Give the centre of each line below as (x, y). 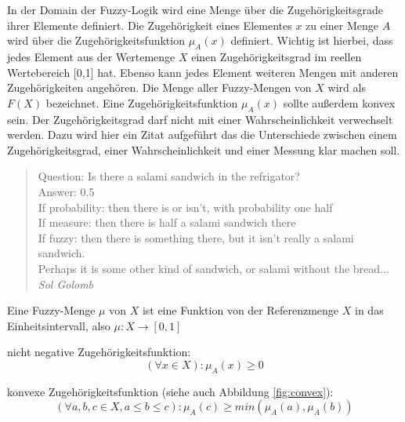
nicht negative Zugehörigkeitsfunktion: (99, 352)
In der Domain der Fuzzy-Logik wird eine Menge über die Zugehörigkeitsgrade (195, 9)
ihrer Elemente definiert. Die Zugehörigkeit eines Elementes (150, 25)
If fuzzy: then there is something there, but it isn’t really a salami (196, 237)
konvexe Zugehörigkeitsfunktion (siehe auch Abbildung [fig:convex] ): (170, 391)
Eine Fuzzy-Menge (51, 310)
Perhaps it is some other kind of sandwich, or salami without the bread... (213, 268)
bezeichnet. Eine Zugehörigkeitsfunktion (142, 102)
